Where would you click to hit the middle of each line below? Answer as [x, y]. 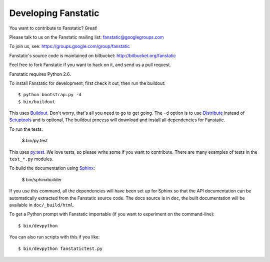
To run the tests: [26, 129]
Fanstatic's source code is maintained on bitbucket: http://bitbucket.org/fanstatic [92, 56]
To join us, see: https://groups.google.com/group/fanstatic [69, 46]
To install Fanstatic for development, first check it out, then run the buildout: [87, 83]
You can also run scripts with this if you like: [54, 237]
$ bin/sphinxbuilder [42, 179]
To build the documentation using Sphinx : [52, 168]
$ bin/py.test [35, 141]
